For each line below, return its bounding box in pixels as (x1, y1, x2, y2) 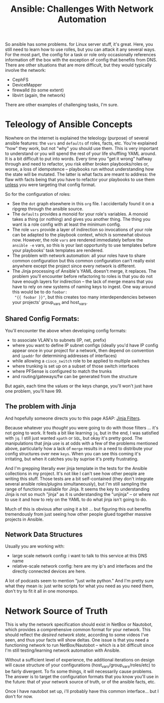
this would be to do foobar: (12, 289, 67, 295)
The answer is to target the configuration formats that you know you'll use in (5, 674, 159, 680)
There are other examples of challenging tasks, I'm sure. (5, 102, 119, 108)
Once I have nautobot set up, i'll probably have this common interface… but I (5, 688, 159, 694)
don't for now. (5, 694, 33, 700)
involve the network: (5, 67, 46, 73)
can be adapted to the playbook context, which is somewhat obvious (12, 232, 151, 238)
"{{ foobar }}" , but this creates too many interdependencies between (14, 294, 156, 300)
